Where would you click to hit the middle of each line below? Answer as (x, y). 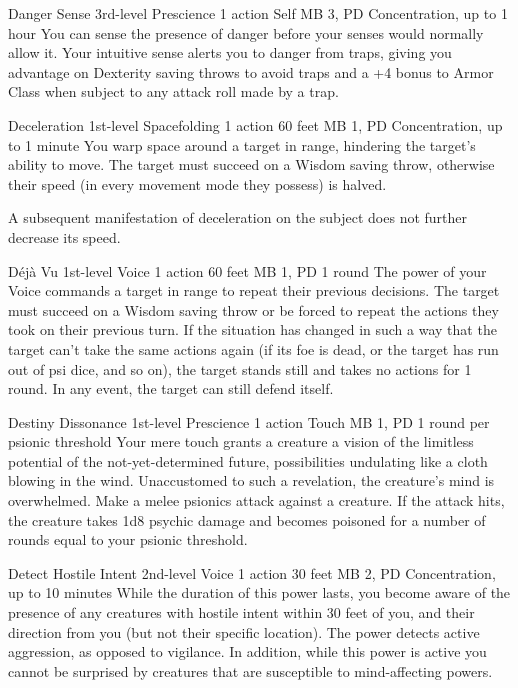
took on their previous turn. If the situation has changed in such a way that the (252, 329)
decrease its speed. (64, 236)
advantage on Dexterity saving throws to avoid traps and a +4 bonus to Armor (251, 71)
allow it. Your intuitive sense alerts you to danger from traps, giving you (230, 52)
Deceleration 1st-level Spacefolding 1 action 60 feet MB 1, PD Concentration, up (255, 124)
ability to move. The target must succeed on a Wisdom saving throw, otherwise (251, 164)
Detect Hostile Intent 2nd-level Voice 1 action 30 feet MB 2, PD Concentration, (252, 572)
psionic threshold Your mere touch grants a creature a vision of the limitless (241, 441)
